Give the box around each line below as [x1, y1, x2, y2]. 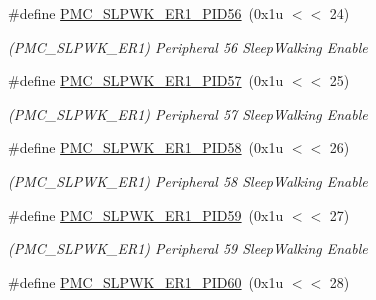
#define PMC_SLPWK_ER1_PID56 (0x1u [8, 3, 284, 23]
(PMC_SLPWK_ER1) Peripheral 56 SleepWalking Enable [8, 36, 368, 57]
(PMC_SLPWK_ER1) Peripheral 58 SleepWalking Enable [8, 170, 368, 191]
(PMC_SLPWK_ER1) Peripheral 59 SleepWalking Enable [8, 238, 368, 259]
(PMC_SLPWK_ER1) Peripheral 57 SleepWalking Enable [8, 103, 368, 124]
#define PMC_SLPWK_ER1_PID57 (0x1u [8, 70, 284, 91]
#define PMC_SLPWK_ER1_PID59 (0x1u [8, 204, 284, 225]
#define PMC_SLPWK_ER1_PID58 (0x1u [8, 137, 284, 158]
